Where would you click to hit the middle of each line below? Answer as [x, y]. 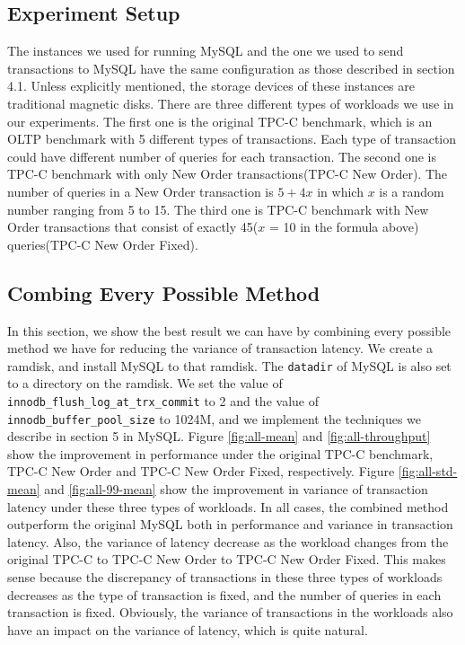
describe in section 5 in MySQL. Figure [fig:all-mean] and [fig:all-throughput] [219, 436]
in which [340, 191]
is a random [412, 191]
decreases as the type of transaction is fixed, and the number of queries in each [224, 594]
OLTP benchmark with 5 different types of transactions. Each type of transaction [232, 139]
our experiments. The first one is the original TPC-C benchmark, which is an [220, 121]
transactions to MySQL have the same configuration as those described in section [231, 68]
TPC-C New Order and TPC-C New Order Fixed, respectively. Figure [201, 471]
